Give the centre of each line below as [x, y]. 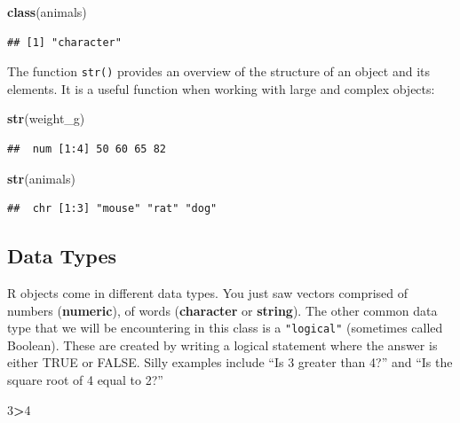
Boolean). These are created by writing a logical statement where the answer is [222, 345]
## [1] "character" [64, 42]
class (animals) [47, 12]
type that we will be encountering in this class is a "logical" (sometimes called [225, 328]
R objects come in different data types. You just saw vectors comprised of [208, 293]
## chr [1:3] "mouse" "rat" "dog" [112, 209]
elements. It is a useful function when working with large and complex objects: [221, 88]
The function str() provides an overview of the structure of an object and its [219, 71]
